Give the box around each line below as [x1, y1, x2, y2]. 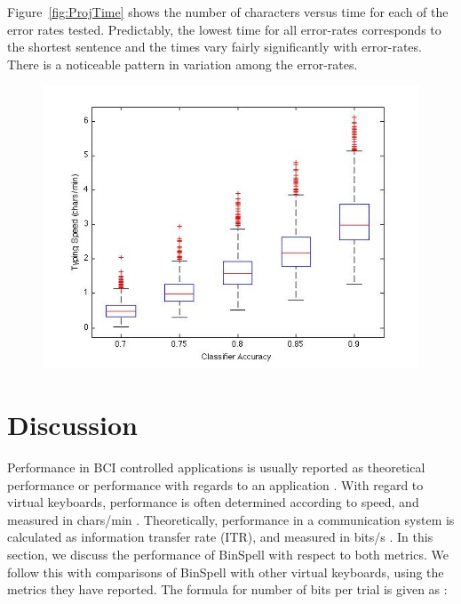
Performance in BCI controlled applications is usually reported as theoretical [7, 458, 425, 477]
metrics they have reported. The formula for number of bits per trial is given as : [7, 580, 448, 599]
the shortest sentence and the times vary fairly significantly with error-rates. [7, 37, 422, 56]
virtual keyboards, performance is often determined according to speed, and [7, 493, 419, 511]
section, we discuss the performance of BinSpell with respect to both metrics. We [7, 545, 449, 564]
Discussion [7, 407, 138, 443]
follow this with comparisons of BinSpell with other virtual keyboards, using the [7, 562, 444, 581]
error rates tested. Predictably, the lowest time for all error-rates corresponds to [7, 20, 441, 38]
